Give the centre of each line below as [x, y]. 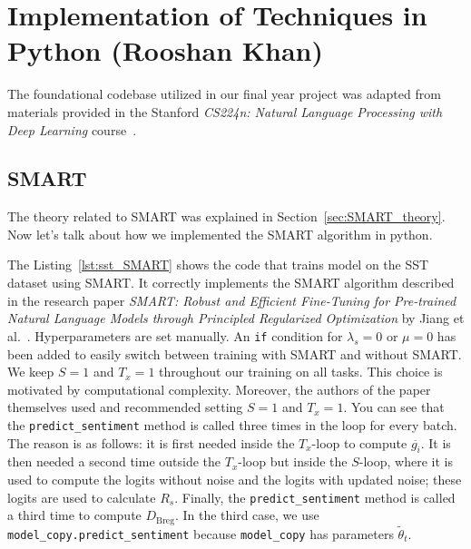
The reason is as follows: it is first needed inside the [151, 442]
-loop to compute [359, 442]
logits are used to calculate [82, 497]
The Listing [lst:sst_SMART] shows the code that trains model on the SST [218, 265]
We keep [31, 372]
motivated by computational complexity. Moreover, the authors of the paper [219, 389]
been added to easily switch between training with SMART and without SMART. [235, 353]
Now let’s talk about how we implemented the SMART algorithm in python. [220, 234]
